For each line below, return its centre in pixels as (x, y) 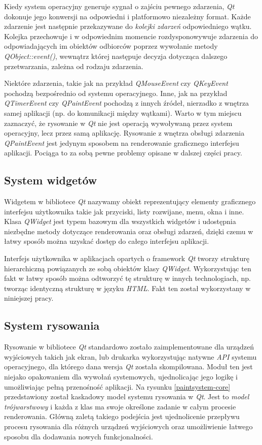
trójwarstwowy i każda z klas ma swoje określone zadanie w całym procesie (120, 406)
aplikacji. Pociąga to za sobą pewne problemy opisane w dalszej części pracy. (123, 153)
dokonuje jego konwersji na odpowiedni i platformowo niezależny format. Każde (127, 16)
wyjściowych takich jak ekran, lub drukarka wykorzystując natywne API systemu (130, 356)
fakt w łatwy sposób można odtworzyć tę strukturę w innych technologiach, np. (127, 278)
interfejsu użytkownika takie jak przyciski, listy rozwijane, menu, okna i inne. (124, 211)
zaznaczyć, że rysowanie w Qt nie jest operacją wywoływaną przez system (118, 123)
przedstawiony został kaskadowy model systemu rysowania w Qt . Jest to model (127, 396)
